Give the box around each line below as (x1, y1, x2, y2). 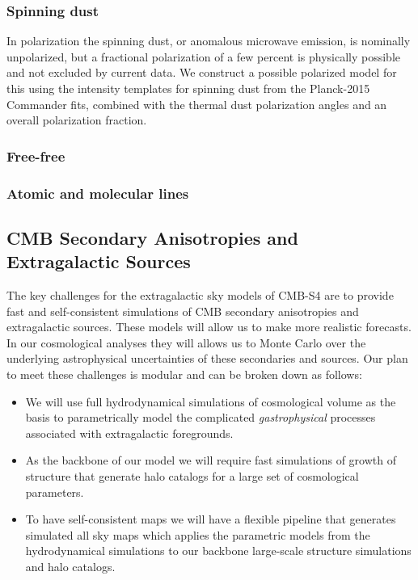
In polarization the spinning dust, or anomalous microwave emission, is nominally (6, 32, 411, 49)
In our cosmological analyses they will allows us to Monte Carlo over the (6, 334, 366, 351)
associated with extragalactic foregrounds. (25, 424, 234, 441)
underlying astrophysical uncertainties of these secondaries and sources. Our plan (6, 350, 408, 367)
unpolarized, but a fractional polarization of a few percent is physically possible (6, 48, 401, 65)
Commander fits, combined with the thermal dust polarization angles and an (6, 95, 387, 112)
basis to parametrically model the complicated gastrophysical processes (25, 409, 376, 426)
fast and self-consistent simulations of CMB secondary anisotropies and (6, 302, 359, 319)
